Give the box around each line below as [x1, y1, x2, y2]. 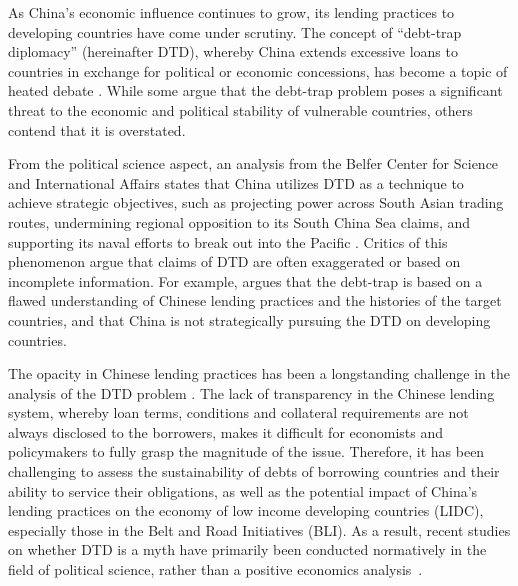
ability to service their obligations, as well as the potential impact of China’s [8, 480, 478, 501]
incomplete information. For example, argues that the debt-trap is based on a [8, 270, 483, 291]
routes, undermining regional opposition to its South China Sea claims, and [8, 211, 471, 232]
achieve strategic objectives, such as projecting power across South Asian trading [8, 192, 504, 213]
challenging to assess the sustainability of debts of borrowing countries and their [8, 461, 500, 482]
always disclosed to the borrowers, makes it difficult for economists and [8, 421, 444, 442]
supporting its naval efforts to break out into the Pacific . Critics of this [8, 231, 448, 252]
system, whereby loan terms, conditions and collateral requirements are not [8, 402, 469, 423]
